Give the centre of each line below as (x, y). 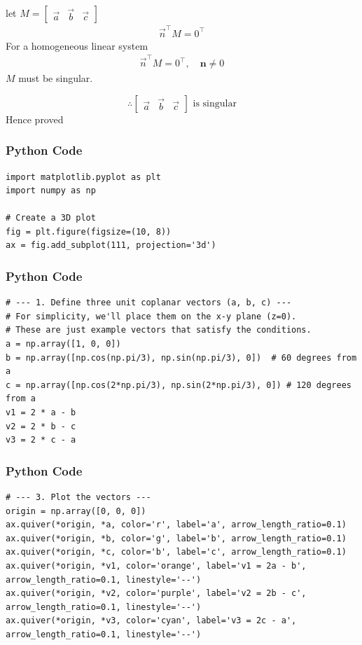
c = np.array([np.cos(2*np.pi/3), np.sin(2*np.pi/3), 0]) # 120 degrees (179, 385)
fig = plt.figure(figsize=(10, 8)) (89, 231)
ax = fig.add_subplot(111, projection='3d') (111, 245)
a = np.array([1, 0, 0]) (63, 344)
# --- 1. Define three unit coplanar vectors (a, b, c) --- (149, 303)
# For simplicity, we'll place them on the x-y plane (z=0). (151, 316)
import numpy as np (51, 191)
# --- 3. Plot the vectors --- (78, 498)
